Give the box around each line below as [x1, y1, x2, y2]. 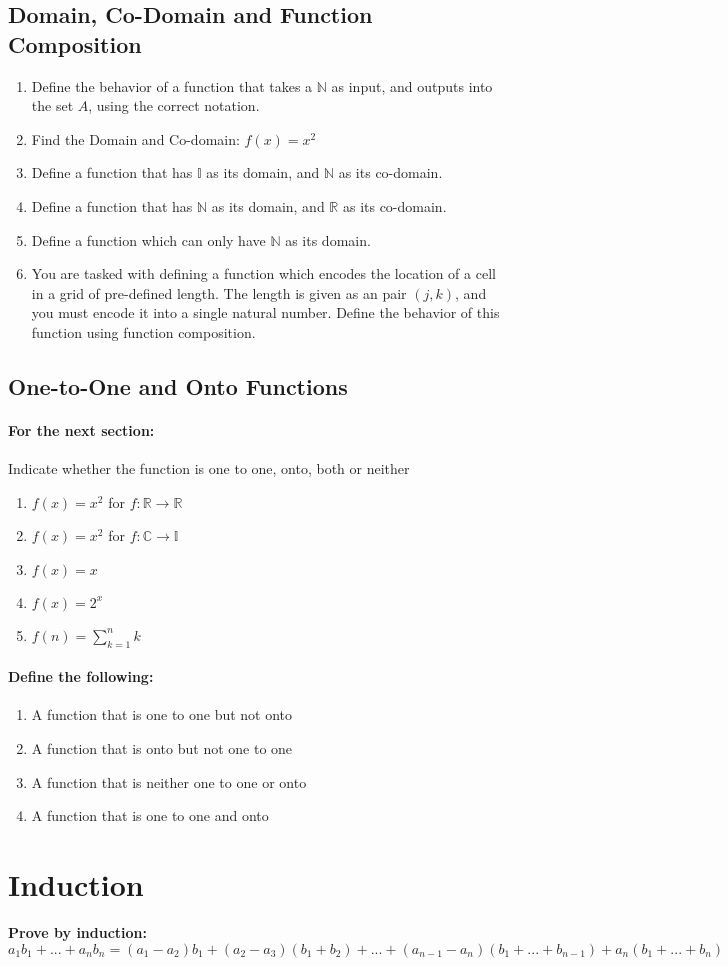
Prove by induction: [8, 921, 148, 942]
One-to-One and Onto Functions [8, 370, 348, 401]
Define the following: [8, 666, 154, 687]
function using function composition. [31, 321, 256, 342]
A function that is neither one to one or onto [31, 771, 307, 792]
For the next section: [8, 419, 155, 440]
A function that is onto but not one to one [31, 738, 293, 759]
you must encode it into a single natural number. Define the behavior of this [31, 302, 500, 323]
